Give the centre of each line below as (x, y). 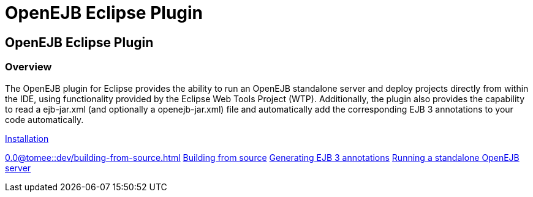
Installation (27, 138)
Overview (28, 67)
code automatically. (44, 119)
